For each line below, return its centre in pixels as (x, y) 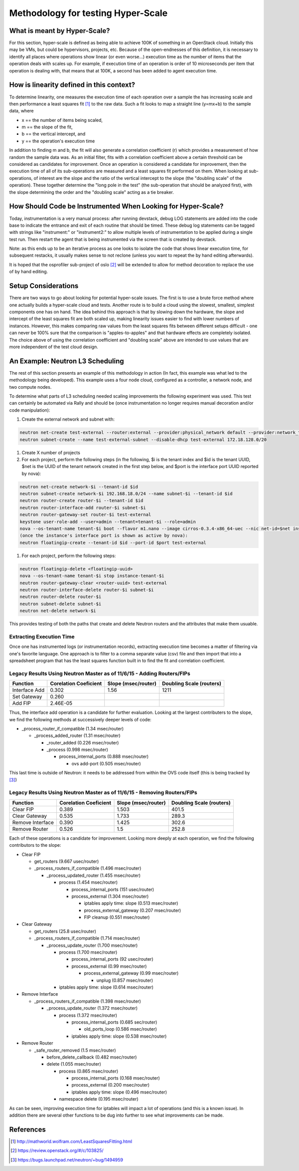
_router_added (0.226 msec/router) (83, 742)
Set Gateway (27, 697)
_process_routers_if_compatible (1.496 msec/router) (88, 868)
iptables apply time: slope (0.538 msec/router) (119, 1036)
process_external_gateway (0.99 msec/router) (131, 973)
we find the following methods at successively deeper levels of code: (80, 719)
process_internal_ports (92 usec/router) (112, 959)
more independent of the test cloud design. (54, 347)
